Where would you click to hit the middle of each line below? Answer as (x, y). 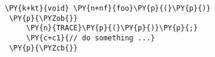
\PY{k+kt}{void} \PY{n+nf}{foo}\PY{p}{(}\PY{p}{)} (108, 8)
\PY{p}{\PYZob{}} (43, 18)
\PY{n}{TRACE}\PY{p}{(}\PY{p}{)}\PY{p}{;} (112, 28)
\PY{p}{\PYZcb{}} (43, 48)
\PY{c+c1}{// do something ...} (90, 38)
